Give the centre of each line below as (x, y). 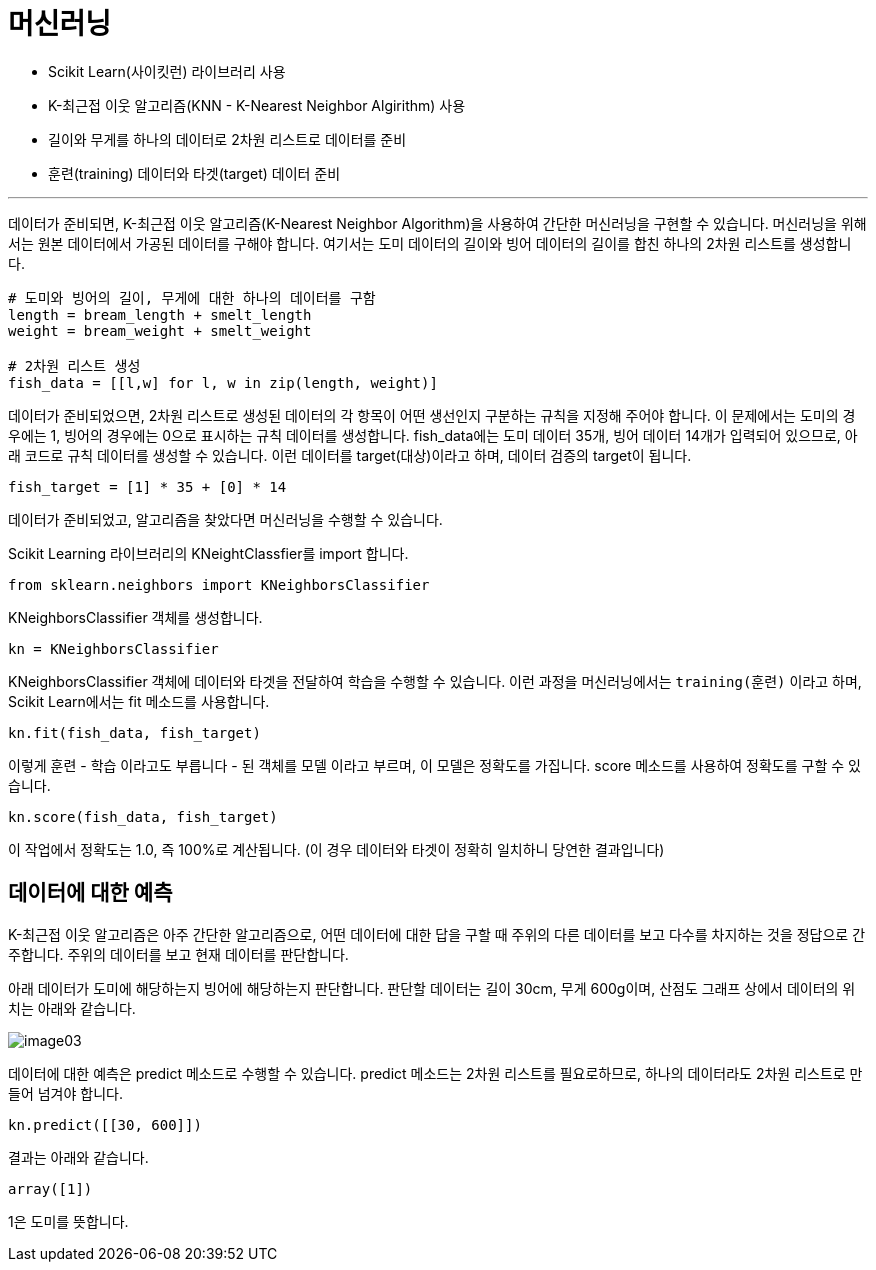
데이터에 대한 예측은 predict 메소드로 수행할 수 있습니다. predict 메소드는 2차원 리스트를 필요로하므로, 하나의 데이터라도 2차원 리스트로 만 (435, 1073)
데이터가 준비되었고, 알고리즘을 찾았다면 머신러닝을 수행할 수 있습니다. (225, 519)
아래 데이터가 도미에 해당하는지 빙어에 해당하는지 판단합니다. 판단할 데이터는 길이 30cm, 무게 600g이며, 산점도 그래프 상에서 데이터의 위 (432, 988)
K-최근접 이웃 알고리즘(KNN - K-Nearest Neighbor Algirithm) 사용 (257, 105)
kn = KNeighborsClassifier (113, 648)
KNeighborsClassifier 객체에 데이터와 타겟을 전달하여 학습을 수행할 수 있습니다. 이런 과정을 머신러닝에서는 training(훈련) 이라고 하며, (435, 681)
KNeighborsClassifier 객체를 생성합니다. (135, 617)
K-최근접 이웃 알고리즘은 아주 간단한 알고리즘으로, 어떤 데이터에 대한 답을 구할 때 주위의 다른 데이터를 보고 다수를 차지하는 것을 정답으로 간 (437, 934)
